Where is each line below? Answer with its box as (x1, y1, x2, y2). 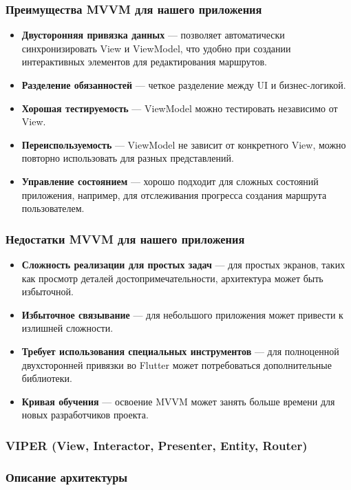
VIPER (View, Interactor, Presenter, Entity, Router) (6, 436, 308, 454)
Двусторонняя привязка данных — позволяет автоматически (21, 28, 285, 42)
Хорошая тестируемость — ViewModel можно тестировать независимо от (21, 100, 338, 115)
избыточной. (21, 284, 74, 299)
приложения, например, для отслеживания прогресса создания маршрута (21, 187, 327, 202)
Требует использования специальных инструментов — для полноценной (21, 343, 339, 358)
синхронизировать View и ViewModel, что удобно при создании (21, 41, 291, 55)
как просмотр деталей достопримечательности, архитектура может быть (21, 270, 323, 285)
